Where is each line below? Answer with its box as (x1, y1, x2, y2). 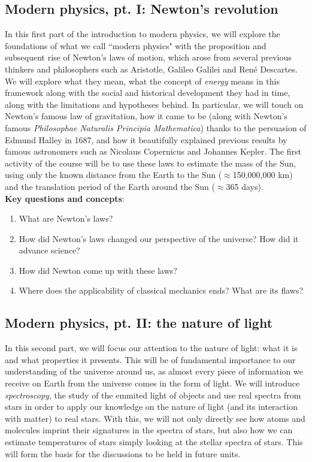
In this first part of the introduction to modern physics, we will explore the (5, 28, 280, 40)
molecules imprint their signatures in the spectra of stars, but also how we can (5, 424, 293, 436)
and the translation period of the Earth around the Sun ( (5, 180, 215, 192)
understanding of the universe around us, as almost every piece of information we (5, 365, 303, 378)
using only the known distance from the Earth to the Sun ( (5, 168, 222, 181)
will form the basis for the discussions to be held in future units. (5, 447, 241, 460)
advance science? (19, 244, 80, 256)
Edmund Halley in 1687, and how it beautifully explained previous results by (5, 133, 287, 146)
